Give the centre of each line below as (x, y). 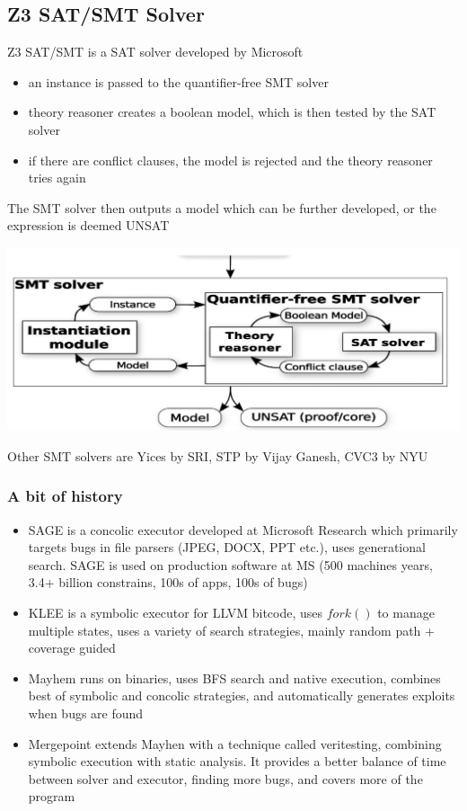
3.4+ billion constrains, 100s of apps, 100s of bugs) (168, 582)
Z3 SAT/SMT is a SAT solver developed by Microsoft (155, 52)
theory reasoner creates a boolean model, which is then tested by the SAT (232, 112)
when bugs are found (86, 713)
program (52, 796)
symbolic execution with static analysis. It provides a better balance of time (237, 761)
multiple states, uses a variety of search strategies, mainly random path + (231, 630)
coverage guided (72, 648)
